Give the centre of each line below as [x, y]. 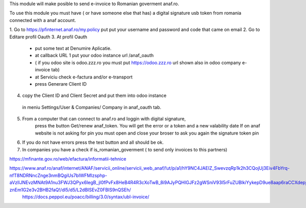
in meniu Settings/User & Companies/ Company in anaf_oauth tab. [92, 107]
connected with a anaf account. [43, 20]
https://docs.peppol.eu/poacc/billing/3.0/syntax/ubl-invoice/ [86, 197]
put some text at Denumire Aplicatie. [73, 48]
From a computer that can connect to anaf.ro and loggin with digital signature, [104, 119]
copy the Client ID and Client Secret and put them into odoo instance [94, 96]
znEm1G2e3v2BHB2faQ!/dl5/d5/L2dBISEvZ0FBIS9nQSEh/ [70, 190]
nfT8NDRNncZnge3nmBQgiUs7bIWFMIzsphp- [58, 175]
